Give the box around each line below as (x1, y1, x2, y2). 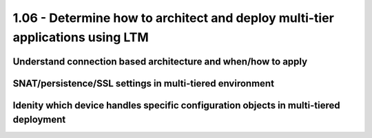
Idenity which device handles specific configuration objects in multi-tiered (12, 100, 340, 111)
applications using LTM (12, 30, 149, 45)
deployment (12, 114, 66, 126)
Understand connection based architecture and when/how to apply (12, 56, 308, 67)
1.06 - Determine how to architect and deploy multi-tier (12, 10, 334, 25)
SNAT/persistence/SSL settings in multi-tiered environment (12, 78, 275, 89)
